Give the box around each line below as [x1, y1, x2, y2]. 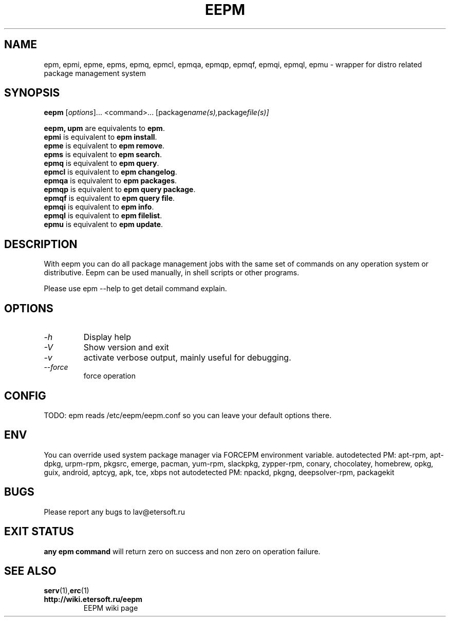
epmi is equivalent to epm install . [44, 133, 157, 142]
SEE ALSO [4, 564, 57, 577]
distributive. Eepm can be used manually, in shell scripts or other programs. [44, 268, 299, 277]
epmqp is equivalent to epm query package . [44, 185, 196, 194]
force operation [83, 371, 136, 381]
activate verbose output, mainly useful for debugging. [83, 352, 291, 363]
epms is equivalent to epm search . [44, 150, 162, 159]
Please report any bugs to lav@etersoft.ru [44, 507, 185, 516]
